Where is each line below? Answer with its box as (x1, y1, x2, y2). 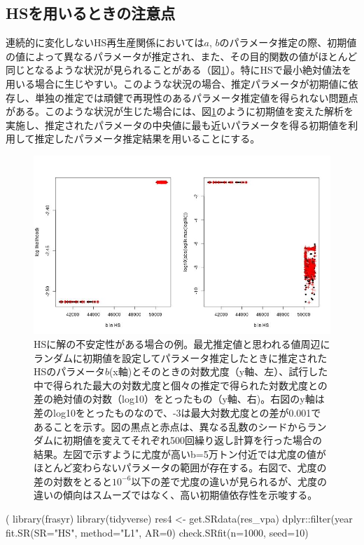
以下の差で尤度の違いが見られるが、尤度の (131, 473, 328, 488)
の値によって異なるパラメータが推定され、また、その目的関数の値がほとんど (6, 48, 358, 63)
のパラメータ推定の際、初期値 (219, 35, 357, 50)
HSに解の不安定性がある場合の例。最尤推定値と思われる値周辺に (34, 336, 330, 351)
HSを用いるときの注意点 (6, 2, 176, 24)
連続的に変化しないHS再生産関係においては (6, 35, 204, 50)
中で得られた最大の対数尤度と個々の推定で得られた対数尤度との (34, 377, 328, 392)
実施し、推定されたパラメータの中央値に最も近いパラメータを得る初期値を (6, 117, 349, 132)
